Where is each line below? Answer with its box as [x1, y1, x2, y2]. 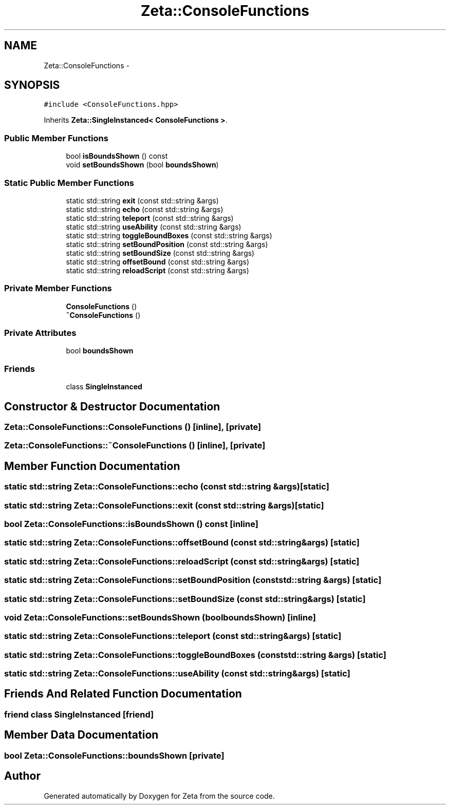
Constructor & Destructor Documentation [4, 400, 220, 413]
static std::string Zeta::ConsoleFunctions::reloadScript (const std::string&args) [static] [4, 556, 360, 567]
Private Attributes [4, 328, 77, 338]
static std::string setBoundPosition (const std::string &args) [66, 239, 268, 249]
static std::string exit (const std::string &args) [66, 196, 219, 205]
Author [4, 769, 41, 783]
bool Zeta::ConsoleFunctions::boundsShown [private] [4, 750, 224, 761]
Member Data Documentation [4, 728, 159, 742]
